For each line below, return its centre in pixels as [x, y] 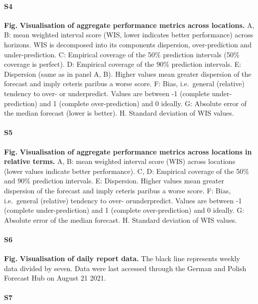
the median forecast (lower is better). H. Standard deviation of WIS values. [119, 113]
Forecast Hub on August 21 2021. [55, 278]
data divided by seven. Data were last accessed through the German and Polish [125, 268]
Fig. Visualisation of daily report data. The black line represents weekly [122, 258]
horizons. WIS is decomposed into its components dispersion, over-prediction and [128, 44]
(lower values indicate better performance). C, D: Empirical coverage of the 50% [127, 171]
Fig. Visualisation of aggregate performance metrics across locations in [128, 151]
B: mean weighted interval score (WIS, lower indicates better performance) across [129, 35]
